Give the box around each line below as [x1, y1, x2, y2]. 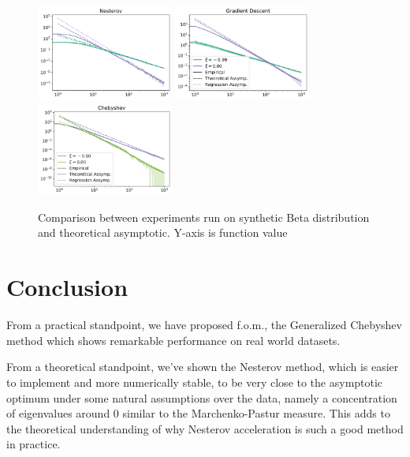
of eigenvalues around [6, 405, 110, 421]
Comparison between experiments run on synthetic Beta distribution [38, 208, 370, 225]
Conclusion [6, 271, 129, 303]
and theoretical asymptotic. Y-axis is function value [38, 224, 288, 241]
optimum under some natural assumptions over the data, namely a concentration [6, 389, 397, 406]
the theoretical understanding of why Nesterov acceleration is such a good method [6, 420, 404, 436]
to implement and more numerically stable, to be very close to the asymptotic [6, 373, 383, 390]
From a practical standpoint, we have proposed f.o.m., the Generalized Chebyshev [6, 317, 402, 333]
